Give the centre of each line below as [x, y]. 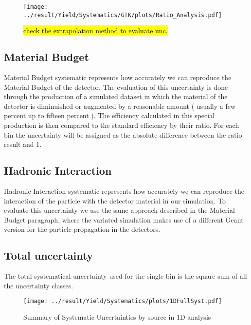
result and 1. [23, 144]
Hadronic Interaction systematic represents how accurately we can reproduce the [124, 191]
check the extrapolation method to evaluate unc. [96, 30]
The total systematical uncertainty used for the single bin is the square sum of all [125, 276]
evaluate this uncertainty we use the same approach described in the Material [119, 210]
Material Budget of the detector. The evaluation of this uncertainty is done [116, 87]
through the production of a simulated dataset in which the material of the [116, 96]
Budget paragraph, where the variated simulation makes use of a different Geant [124, 219]
